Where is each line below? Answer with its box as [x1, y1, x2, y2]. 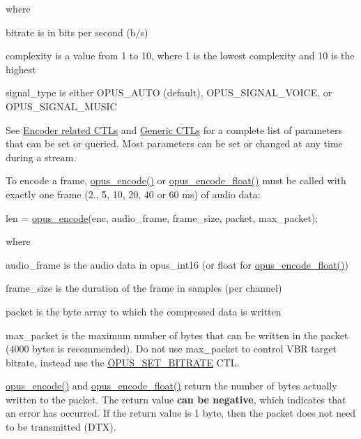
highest [6, 61, 36, 76]
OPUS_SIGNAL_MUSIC [6, 98, 117, 113]
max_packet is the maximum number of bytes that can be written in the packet [6, 327, 348, 342]
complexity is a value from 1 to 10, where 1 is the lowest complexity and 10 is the [6, 48, 355, 63]
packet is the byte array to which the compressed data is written [6, 304, 282, 318]
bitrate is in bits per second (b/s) [6, 24, 148, 39]
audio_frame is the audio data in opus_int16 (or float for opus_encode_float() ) [6, 257, 348, 271]
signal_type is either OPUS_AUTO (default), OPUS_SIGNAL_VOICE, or [6, 85, 332, 100]
